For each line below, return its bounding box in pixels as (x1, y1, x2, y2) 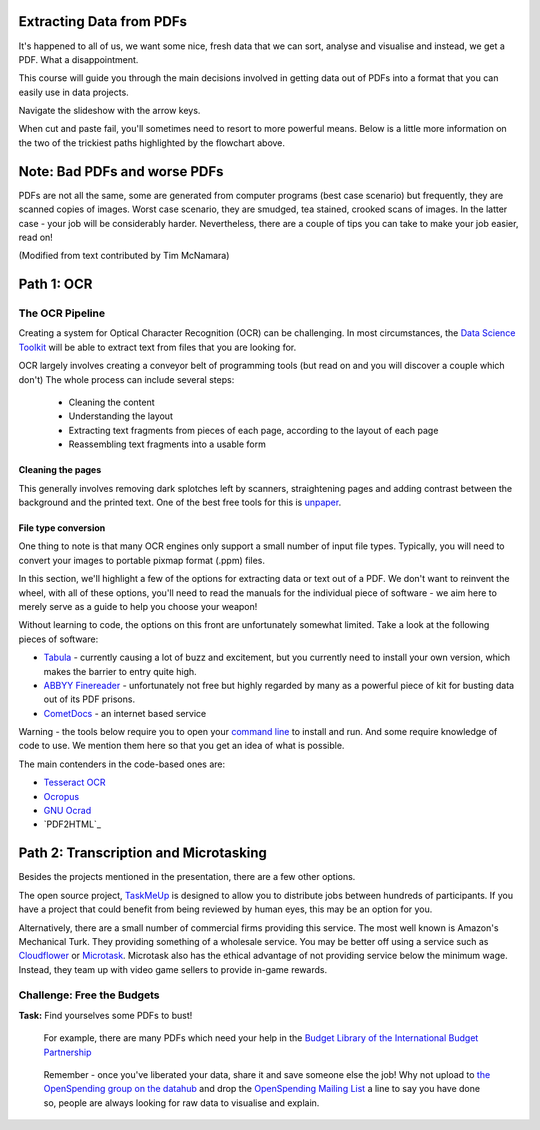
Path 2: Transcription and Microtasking (18, 845, 267, 862)
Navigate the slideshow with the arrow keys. (18, 105, 201, 117)
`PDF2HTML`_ (43, 818, 102, 830)
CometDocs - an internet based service (43, 707, 207, 719)
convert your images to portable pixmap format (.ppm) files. (18, 554, 265, 566)
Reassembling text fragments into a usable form (68, 438, 267, 450)
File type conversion (18, 522, 106, 534)
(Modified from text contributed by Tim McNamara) (18, 250, 230, 262)
